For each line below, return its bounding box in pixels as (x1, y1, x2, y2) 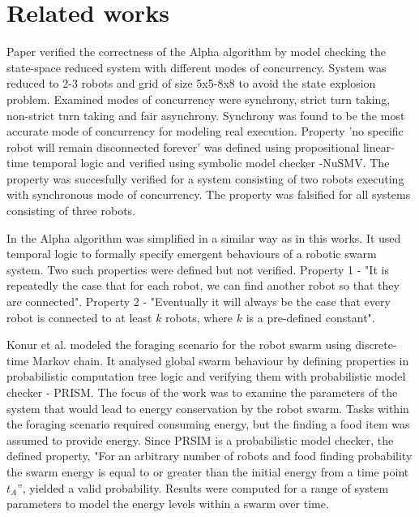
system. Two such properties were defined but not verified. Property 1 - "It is (6, 261, 389, 278)
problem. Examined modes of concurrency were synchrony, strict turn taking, (6, 90, 391, 107)
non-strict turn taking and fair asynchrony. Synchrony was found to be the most (6, 106, 405, 123)
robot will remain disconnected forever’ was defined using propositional (6, 138, 360, 155)
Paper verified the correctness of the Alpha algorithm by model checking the (6, 43, 386, 60)
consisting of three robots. (6, 202, 135, 219)
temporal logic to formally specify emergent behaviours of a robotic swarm (6, 245, 377, 262)
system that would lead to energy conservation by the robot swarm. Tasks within (6, 399, 409, 416)
